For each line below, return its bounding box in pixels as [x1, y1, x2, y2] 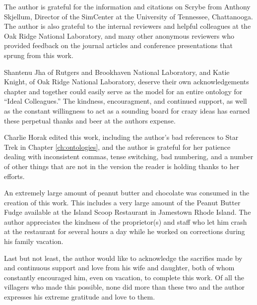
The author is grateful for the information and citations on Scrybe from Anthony [4, 1, 251, 11]
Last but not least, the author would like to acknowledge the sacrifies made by [4, 252, 243, 263]
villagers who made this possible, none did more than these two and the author [4, 282, 245, 292]
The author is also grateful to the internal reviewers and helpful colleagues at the [4, 21, 251, 31]
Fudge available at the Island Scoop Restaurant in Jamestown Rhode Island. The [4, 207, 251, 217]
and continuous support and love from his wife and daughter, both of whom [4, 262, 235, 273]
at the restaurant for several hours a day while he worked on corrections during [4, 226, 245, 237]
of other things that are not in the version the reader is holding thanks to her [4, 161, 240, 171]
